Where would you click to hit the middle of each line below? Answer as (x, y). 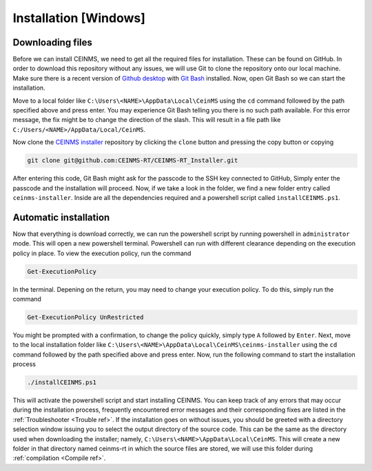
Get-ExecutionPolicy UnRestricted (85, 317)
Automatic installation (61, 217)
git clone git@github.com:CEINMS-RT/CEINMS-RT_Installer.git (133, 161)
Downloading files (53, 42)
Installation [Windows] (79, 18)
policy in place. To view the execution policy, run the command (102, 253)
